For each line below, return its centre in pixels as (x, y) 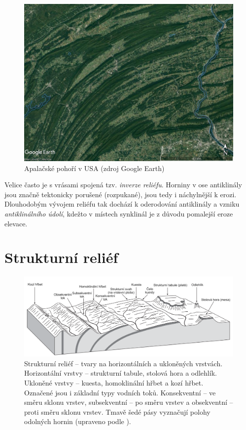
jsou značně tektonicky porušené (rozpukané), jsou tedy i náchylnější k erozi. (121, 194)
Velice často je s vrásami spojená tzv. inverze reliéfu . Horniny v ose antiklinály (123, 185)
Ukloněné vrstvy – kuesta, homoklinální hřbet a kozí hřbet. (114, 382)
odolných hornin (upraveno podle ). (78, 421)
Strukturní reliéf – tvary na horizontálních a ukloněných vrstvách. (123, 363)
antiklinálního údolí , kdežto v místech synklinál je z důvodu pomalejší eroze (119, 213)
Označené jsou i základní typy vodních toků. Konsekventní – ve (120, 392)
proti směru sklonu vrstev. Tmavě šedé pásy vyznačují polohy (117, 411)
